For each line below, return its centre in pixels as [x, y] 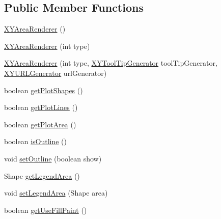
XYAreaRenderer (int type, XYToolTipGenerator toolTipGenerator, [111, 63]
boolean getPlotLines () [41, 107]
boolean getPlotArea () [40, 124]
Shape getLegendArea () [42, 175]
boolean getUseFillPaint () [46, 210]
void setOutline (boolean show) [53, 158]
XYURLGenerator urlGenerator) [56, 73]
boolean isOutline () [36, 141]
